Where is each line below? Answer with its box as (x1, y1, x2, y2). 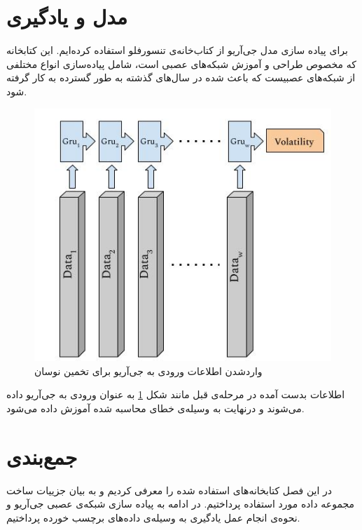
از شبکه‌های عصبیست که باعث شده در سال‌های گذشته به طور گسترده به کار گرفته (6, 70, 356, 85)
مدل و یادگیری (6, 2, 127, 31)
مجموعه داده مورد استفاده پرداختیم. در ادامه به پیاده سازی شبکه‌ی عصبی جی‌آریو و (6, 496, 355, 511)
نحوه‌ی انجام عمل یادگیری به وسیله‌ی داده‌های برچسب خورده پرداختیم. (6, 510, 300, 524)
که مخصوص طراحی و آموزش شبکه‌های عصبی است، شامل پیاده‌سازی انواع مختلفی (6, 56, 356, 71)
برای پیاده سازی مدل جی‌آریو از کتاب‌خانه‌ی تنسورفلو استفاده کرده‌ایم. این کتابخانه (6, 43, 348, 57)
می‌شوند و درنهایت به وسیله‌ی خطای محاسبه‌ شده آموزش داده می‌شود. (6, 400, 305, 415)
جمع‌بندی (6, 442, 78, 470)
